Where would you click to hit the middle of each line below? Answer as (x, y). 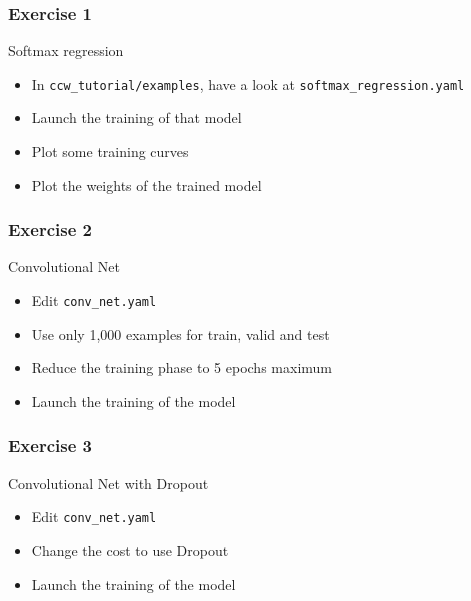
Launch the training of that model (136, 117)
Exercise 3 (50, 445)
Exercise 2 (50, 229)
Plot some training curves (110, 151)
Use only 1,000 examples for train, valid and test (180, 333)
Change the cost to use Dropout (130, 549)
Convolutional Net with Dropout (108, 482)
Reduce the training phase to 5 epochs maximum (181, 367)
